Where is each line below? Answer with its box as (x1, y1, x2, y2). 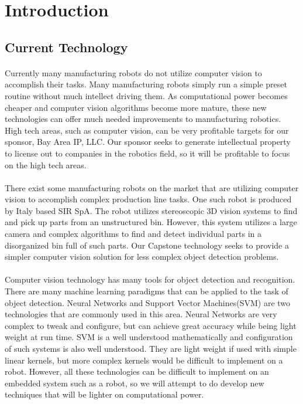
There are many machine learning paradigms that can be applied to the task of (5, 285, 288, 297)
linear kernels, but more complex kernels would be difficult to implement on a (5, 354, 283, 366)
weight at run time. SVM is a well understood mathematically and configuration (5, 331, 293, 343)
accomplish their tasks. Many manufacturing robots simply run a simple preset (5, 78, 287, 90)
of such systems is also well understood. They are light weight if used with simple (5, 342, 297, 354)
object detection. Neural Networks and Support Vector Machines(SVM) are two (5, 296, 291, 308)
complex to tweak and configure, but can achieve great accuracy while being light (5, 319, 297, 331)
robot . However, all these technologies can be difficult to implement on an (5, 365, 269, 378)
